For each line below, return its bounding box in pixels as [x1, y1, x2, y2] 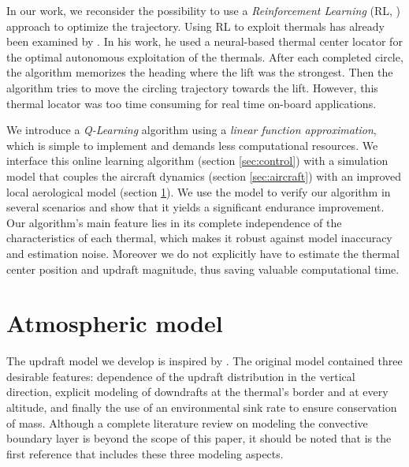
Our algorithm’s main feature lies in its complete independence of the [6, 214, 342, 230]
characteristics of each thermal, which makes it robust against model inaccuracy [6, 230, 392, 246]
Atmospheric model [6, 307, 223, 339]
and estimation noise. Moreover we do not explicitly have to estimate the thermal [6, 245, 400, 261]
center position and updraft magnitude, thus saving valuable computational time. [6, 260, 400, 277]
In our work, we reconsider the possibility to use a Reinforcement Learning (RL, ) [6, 2, 400, 18]
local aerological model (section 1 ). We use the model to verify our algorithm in [6, 183, 391, 200]
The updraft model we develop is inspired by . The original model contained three [6, 353, 403, 369]
